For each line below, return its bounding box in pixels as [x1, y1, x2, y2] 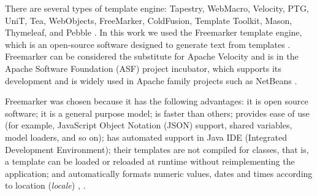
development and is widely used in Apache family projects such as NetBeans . [5, 74, 297, 87]
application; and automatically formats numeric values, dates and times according [5, 167, 313, 179]
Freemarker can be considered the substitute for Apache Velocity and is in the [5, 50, 299, 63]
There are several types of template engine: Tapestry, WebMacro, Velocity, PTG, [5, 2, 309, 14]
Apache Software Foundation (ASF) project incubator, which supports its [5, 61, 281, 74]
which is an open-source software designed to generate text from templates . [5, 37, 291, 50]
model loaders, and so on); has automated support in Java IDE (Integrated [5, 130, 287, 143]
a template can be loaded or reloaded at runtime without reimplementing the [5, 155, 295, 168]
